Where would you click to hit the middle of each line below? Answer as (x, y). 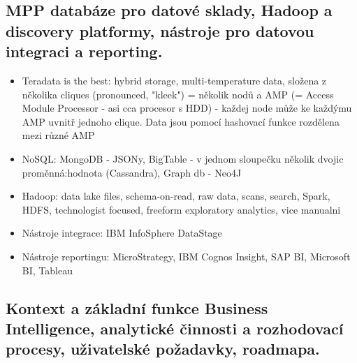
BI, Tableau (47, 270)
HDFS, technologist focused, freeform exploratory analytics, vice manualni (181, 209)
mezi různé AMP (58, 135)
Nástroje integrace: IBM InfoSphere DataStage (122, 233)
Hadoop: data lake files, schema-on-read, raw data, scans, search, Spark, (176, 196)
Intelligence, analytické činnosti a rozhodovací (175, 328)
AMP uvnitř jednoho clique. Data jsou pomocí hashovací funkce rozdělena (181, 121)
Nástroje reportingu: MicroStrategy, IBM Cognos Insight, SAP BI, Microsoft (186, 256)
